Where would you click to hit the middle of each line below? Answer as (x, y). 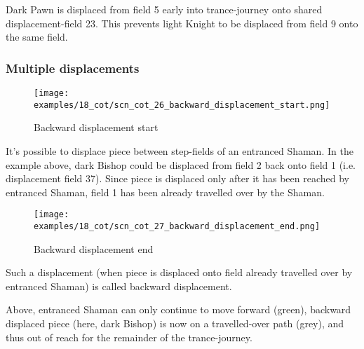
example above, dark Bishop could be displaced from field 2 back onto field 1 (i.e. (181, 164)
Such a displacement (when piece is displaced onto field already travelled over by (179, 272)
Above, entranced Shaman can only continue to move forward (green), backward (178, 309)
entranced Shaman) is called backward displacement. (119, 286)
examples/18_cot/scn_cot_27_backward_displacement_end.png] (177, 226)
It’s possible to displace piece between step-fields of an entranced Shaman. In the (180, 150)
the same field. (37, 37)
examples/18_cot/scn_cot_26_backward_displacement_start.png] (182, 105)
